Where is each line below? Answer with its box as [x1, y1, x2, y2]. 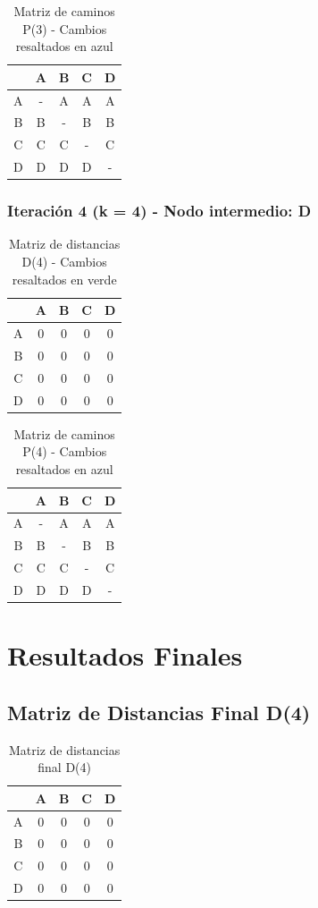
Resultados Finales [7, 637, 243, 674]
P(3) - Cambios [22, 19, 107, 38]
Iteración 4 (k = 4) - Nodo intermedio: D [7, 199, 312, 222]
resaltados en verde [12, 269, 117, 288]
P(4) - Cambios [22, 442, 107, 461]
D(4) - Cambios [21, 252, 107, 271]
